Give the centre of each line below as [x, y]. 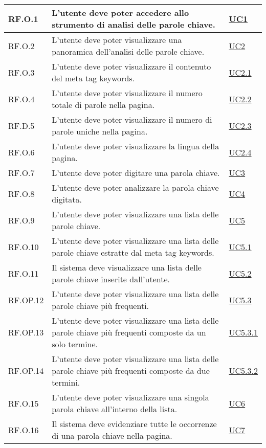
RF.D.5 [21, 125]
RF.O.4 [21, 99]
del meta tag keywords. [93, 78]
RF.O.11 [24, 273]
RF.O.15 [24, 403]
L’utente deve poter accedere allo [120, 13]
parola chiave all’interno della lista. [115, 409]
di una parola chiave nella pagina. [112, 435]
